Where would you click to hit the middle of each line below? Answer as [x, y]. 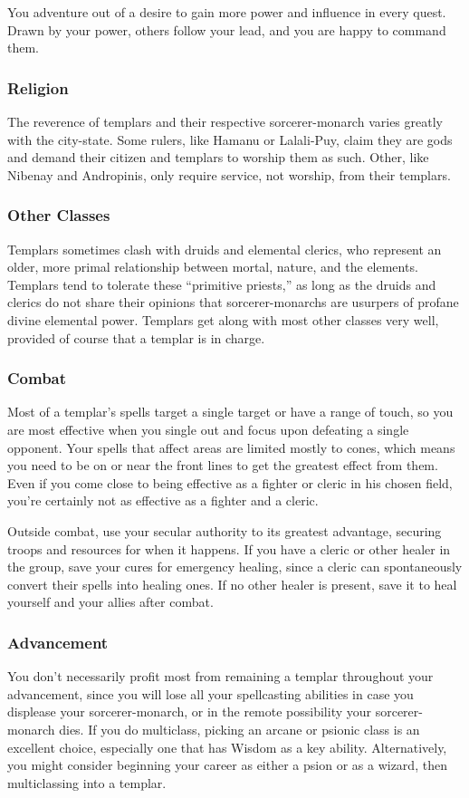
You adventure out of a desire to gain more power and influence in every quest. [227, 12]
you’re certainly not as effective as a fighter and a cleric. [163, 500]
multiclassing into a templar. [87, 782]
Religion [38, 87]
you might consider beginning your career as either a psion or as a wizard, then [227, 765]
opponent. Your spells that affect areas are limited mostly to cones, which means [231, 447]
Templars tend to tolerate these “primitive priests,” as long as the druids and [222, 284]
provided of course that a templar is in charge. [136, 337]
